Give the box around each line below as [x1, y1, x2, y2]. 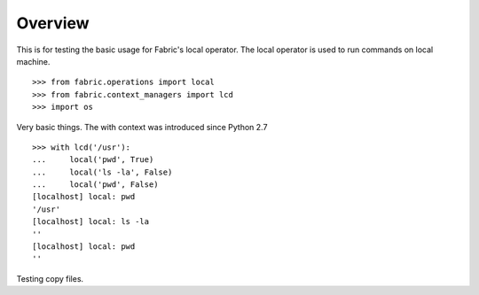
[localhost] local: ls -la [32, 217, 150, 227]
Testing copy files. [16, 273, 84, 283]
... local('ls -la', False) [32, 167, 173, 177]
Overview [16, 13, 90, 33]
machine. [16, 56, 51, 66]
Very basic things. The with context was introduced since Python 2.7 [16, 121, 268, 132]
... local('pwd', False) [32, 180, 159, 190]
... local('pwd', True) [32, 155, 154, 165]
